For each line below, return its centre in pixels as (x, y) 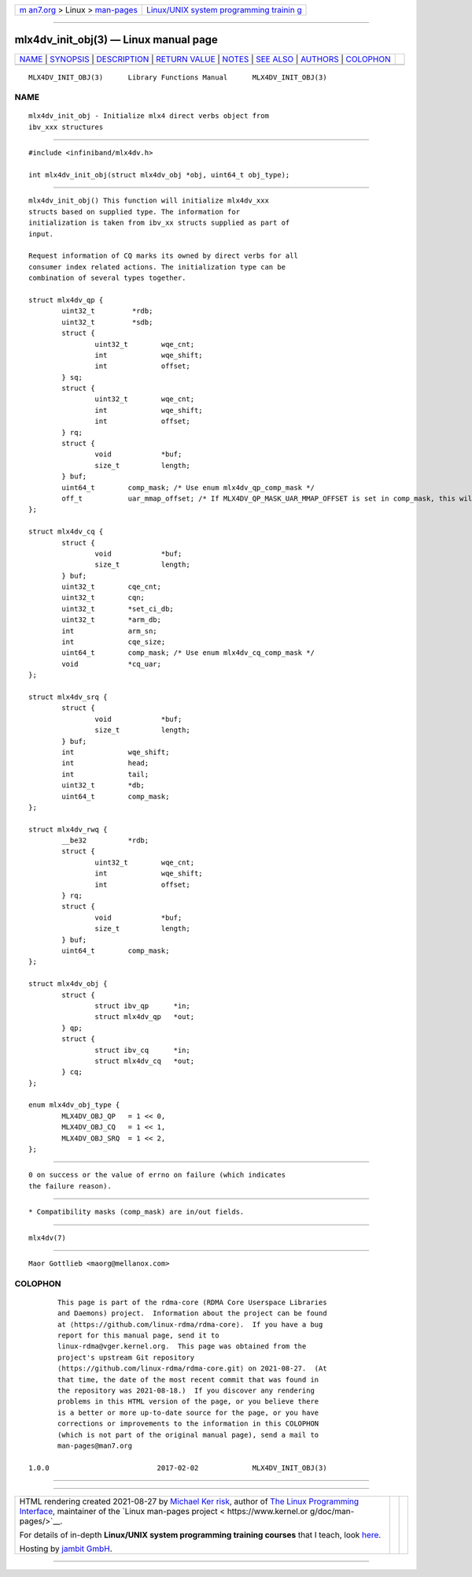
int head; (105, 763)
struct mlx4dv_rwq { (68, 829)
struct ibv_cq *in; (142, 1050)
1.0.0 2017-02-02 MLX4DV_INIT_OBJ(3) (178, 1467)
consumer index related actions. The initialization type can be (157, 267)
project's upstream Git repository (126, 1357)
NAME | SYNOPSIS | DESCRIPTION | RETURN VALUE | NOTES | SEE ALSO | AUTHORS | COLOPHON (205, 59)
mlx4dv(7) (47, 1238)
